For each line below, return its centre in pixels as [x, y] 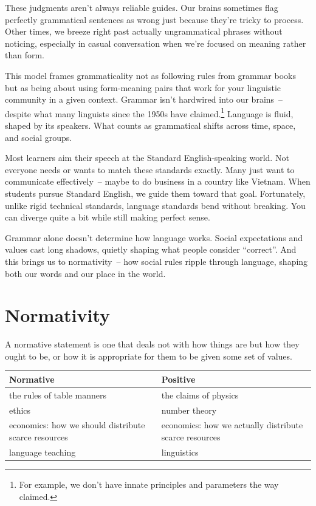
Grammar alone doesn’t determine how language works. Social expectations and [154, 237]
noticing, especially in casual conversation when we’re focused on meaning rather [156, 43]
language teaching [43, 452]
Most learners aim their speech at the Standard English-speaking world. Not [147, 158]
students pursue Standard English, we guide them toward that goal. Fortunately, [155, 193]
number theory [189, 410]
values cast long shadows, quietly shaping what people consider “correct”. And [151, 249]
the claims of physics [200, 395]
